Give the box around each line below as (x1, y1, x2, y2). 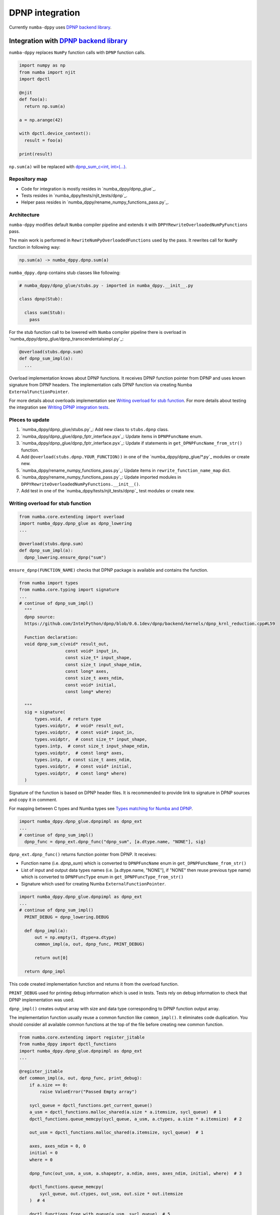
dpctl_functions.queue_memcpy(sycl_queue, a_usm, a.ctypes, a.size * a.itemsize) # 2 (29, 1116, 242, 1122)
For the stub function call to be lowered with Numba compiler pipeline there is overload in (9, 329, 186, 335)
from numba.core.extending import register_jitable (19, 1034, 145, 1040)
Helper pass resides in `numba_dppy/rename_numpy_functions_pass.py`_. (21, 199, 169, 205)
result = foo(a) (24, 138, 63, 143)
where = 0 (29, 1157, 53, 1163)
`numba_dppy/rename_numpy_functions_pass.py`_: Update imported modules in (21, 474, 181, 480)
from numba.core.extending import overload (19, 514, 125, 520)
